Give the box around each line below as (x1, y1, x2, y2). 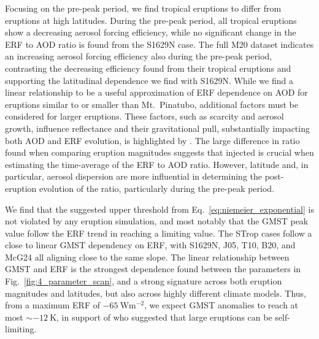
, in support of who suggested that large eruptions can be (56, 310, 272, 323)
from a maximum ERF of (5, 299, 101, 311)
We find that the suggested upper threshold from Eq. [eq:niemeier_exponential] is (5, 202, 314, 215)
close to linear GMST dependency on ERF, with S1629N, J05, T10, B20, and (5, 238, 296, 251)
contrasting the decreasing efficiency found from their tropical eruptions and (5, 61, 291, 74)
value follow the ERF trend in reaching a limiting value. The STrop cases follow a (5, 226, 312, 239)
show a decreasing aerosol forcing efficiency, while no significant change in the (5, 26, 296, 39)
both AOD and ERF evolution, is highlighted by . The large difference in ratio (5, 134, 300, 147)
